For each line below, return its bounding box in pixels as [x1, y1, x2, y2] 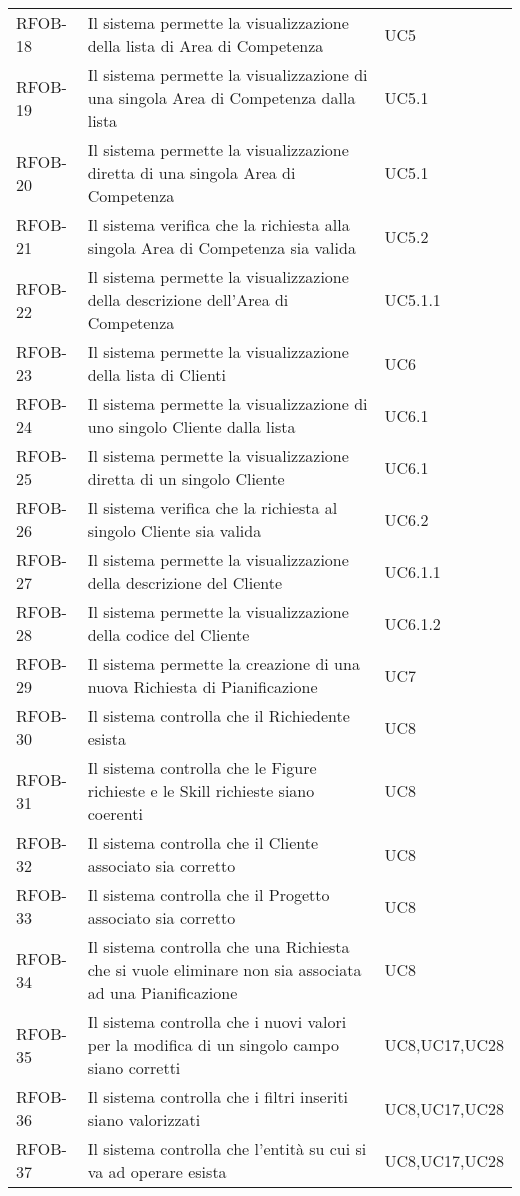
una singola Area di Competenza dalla [87, 86, 356, 109]
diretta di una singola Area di [87, 161, 296, 184]
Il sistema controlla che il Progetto [87, 883, 330, 906]
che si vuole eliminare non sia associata [87, 958, 362, 981]
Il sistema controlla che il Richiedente [87, 704, 350, 727]
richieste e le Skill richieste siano [87, 779, 315, 802]
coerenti [87, 802, 143, 825]
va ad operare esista [87, 1160, 227, 1183]
